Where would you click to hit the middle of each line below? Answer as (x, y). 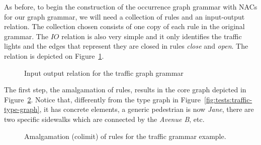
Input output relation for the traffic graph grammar (104, 72)
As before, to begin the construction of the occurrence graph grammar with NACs (131, 7)
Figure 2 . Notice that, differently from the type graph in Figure (103, 99)
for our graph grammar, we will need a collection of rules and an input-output (124, 16)
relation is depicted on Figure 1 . (54, 55)
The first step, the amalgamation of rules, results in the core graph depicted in (125, 90)
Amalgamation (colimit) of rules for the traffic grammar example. (125, 136)
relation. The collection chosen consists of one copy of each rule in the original (124, 26)
